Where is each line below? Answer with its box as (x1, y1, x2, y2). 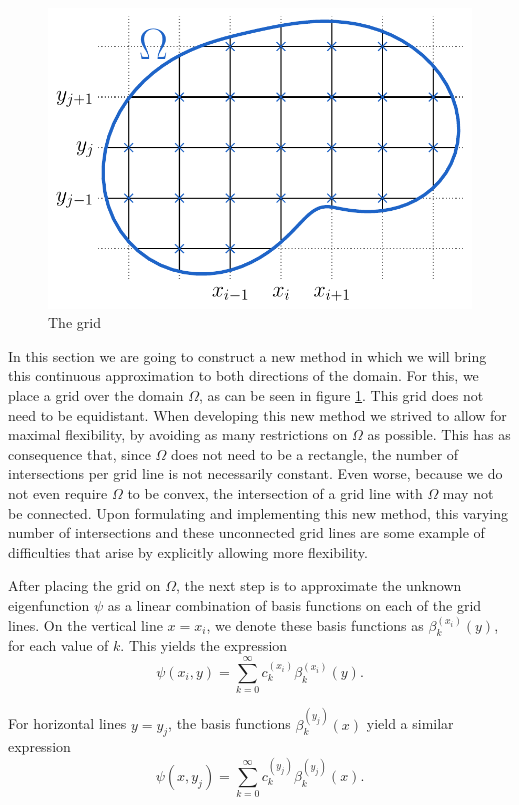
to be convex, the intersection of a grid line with (127, 483, 423, 504)
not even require (8, 483, 108, 504)
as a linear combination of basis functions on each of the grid (107, 594, 482, 615)
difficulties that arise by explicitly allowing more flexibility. (8, 541, 368, 562)
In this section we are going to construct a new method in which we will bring (8, 345, 487, 366)
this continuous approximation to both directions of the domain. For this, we (8, 365, 479, 386)
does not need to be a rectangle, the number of (171, 443, 459, 464)
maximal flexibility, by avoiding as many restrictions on (8, 424, 348, 445)
